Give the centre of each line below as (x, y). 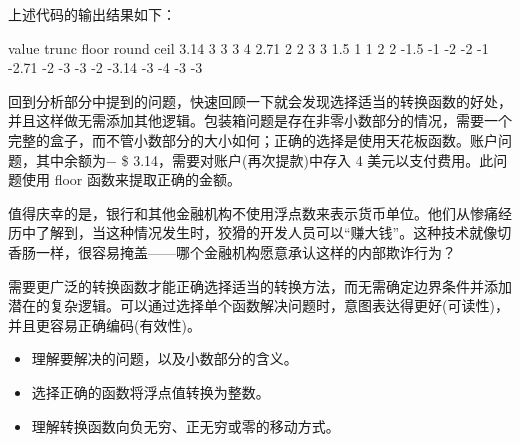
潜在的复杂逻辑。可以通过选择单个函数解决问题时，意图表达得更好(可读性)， (258, 305)
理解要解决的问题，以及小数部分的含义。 (164, 358)
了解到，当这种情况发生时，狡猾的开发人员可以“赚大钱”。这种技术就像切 (273, 232)
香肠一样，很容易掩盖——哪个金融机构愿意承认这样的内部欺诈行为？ (232, 251)
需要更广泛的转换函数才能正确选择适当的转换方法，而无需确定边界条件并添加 (260, 285)
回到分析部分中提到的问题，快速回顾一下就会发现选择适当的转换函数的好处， (260, 100)
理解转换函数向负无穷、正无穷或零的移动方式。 (185, 425)
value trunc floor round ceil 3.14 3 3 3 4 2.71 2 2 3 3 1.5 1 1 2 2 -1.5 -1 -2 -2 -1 (248, 47)
